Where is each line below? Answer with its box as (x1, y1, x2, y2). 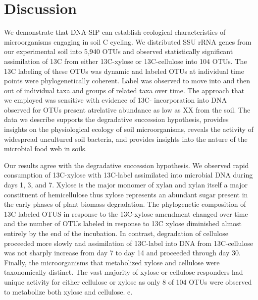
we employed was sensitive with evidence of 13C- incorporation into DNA (4, 95, 227, 105)
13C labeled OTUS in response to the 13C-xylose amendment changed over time (4, 208, 248, 219)
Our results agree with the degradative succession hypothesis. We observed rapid (4, 160, 249, 170)
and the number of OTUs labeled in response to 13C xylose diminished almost (4, 218, 242, 229)
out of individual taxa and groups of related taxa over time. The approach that (4, 85, 245, 95)
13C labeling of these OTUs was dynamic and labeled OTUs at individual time (4, 65, 244, 76)
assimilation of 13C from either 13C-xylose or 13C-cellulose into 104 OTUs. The (4, 56, 247, 66)
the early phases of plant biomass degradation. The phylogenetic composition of (4, 199, 246, 209)
